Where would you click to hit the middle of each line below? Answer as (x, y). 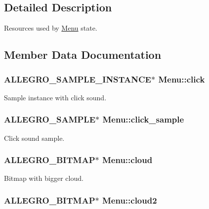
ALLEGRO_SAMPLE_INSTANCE (78, 79)
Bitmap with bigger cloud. (44, 178)
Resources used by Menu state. (51, 28)
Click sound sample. (34, 138)
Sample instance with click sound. (55, 97)
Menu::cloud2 (129, 200)
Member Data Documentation (83, 55)
